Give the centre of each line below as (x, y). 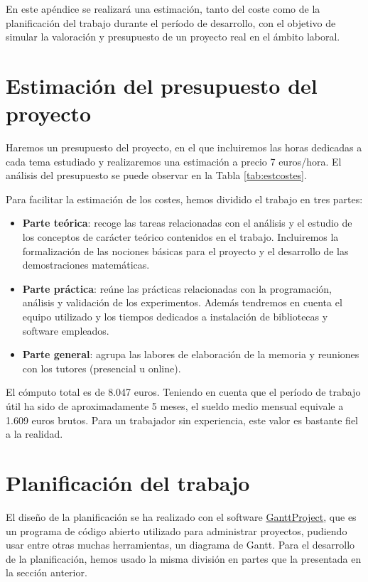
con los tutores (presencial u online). (102, 368)
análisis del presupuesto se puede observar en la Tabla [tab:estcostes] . (156, 175)
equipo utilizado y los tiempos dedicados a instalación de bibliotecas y (175, 317)
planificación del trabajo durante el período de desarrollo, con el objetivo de (171, 22)
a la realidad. (34, 434)
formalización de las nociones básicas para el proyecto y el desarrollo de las (185, 250)
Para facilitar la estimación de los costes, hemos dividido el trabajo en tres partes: (184, 199)
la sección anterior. (47, 572)
